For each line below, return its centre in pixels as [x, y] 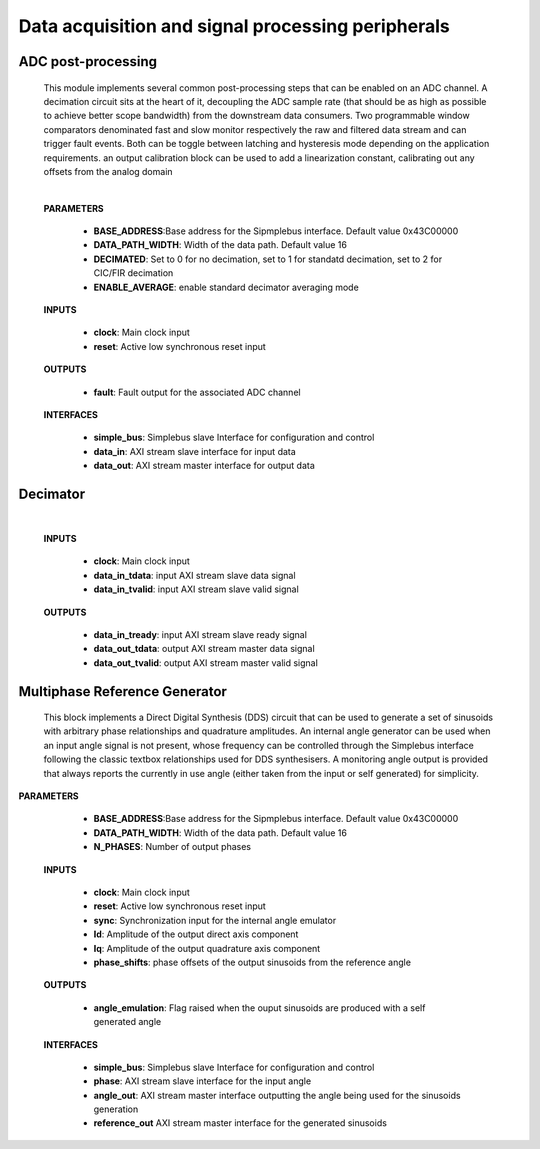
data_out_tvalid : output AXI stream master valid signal [206, 662]
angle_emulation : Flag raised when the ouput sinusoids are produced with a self [259, 1007]
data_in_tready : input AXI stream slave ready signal [200, 634]
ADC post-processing [87, 61]
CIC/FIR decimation [133, 273]
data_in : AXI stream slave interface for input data [195, 451]
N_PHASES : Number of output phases [172, 847]
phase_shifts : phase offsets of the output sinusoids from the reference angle [252, 962]
